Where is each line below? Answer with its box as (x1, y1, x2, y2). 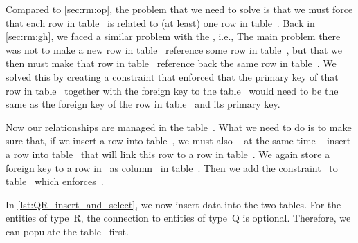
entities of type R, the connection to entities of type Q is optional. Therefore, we (6, 211, 351, 225)
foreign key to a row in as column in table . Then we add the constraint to (6, 160, 338, 175)
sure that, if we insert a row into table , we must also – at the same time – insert (6, 133, 351, 148)
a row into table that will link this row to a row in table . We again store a (6, 146, 330, 161)
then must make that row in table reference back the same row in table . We (6, 56, 337, 70)
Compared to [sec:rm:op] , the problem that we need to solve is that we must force (6, 2, 353, 16)
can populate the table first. (6, 224, 129, 238)
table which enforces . (6, 174, 104, 188)
